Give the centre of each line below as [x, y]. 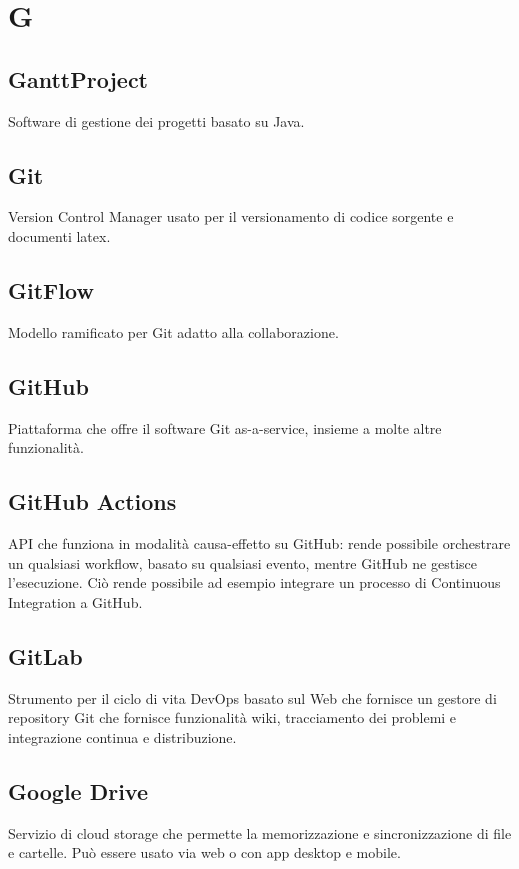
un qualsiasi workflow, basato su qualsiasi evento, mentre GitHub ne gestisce [242, 562]
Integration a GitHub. [75, 601]
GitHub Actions [92, 501]
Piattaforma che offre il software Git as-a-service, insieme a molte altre [225, 427]
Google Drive [78, 790]
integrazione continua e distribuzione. [122, 736]
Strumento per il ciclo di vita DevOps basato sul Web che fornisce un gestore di [252, 697]
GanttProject [78, 78]
